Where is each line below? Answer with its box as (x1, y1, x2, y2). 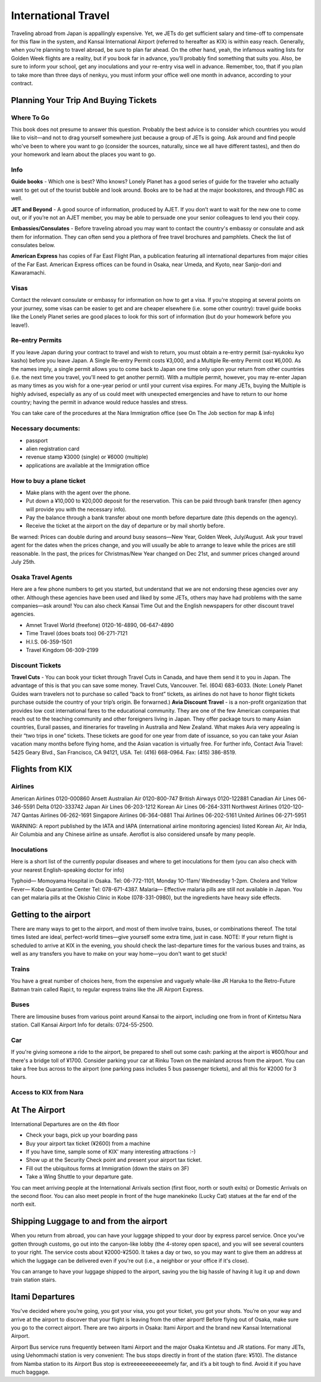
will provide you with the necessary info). (26, 506, 127, 513)
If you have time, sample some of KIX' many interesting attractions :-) (26, 1148, 196, 1155)
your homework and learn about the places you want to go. (11, 151, 156, 158)
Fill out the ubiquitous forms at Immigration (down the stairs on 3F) (26, 1165, 190, 1172)
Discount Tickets (11, 661, 62, 669)
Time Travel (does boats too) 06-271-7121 (26, 630, 128, 637)
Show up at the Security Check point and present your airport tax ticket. (26, 1156, 202, 1163)
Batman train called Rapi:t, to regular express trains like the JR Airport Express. (11, 985, 204, 993)
